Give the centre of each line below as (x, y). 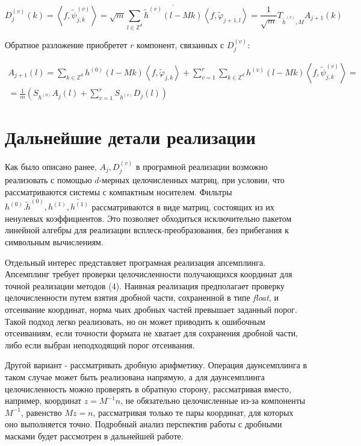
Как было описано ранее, (51, 166)
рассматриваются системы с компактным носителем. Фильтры (119, 192)
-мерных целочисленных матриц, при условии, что (192, 180)
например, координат (43, 400)
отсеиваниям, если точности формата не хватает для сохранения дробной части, (152, 333)
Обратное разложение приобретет (66, 44)
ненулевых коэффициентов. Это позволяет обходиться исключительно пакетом (148, 218)
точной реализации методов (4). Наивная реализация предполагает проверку (145, 285)
